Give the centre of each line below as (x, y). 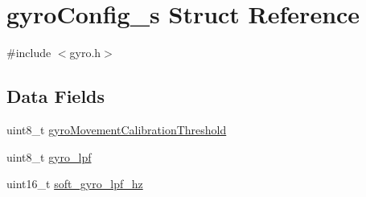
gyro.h (85, 53)
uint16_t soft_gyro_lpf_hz (75, 184)
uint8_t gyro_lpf (49, 156)
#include (29, 53)
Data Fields (56, 96)
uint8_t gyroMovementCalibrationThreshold (117, 129)
